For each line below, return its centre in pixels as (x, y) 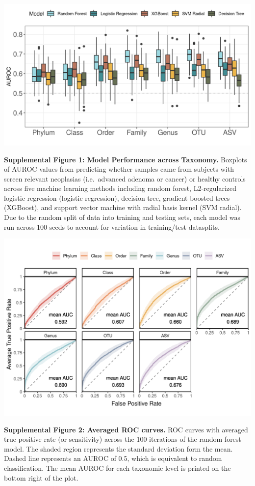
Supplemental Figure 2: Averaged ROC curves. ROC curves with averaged (126, 429)
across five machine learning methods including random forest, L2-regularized (120, 188)
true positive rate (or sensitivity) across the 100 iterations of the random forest (123, 439)
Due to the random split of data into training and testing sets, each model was (122, 217)
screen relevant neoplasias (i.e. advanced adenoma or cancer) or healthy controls (125, 178)
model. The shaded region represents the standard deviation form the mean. (118, 448)
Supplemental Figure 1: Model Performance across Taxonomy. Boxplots (126, 159)
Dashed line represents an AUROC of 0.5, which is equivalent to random (113, 458)
